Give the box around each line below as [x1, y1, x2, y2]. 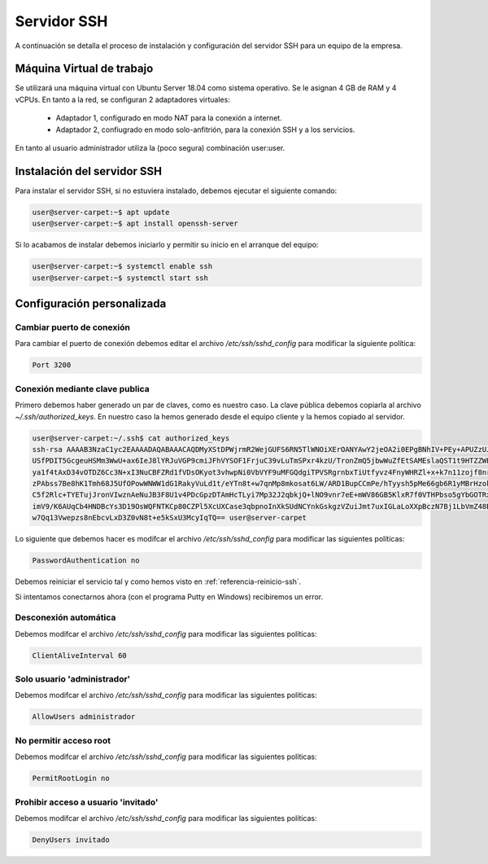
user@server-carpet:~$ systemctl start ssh [32, 273, 209, 283]
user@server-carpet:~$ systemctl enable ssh [32, 261, 213, 271]
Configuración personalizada [15, 297, 167, 311]
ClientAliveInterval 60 [32, 651, 128, 660]
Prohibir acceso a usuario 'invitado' [15, 796, 159, 808]
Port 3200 [32, 361, 72, 370]
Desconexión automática [15, 612, 116, 623]
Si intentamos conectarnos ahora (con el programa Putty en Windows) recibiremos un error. [15, 591, 324, 602]
